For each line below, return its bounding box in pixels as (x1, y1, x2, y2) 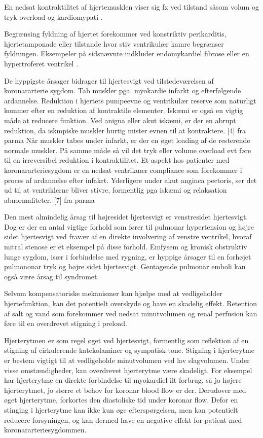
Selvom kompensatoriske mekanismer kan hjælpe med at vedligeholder (4, 288, 222, 299)
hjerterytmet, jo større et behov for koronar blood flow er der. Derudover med (4, 384, 246, 395)
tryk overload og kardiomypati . (4, 11, 103, 22)
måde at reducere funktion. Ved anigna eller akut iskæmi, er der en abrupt (4, 115, 236, 125)
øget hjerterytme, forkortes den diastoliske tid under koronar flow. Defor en (4, 394, 238, 405)
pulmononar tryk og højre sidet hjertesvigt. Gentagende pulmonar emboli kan (4, 261, 246, 272)
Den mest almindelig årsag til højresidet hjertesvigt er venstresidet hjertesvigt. (4, 211, 248, 222)
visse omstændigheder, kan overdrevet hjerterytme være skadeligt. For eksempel (4, 364, 252, 375)
